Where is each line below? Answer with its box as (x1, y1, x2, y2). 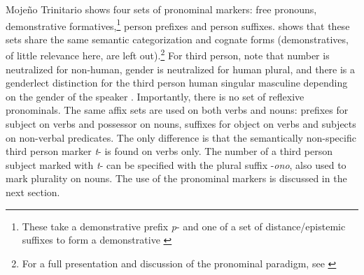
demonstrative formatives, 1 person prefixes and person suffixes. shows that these (6, 16, 350, 33)
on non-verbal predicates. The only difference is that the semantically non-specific (6, 130, 356, 144)
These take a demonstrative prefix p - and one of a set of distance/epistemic (22, 218, 346, 233)
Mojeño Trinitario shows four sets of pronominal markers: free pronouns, (6, 2, 317, 16)
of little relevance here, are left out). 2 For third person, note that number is (6, 46, 330, 63)
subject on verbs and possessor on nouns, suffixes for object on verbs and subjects (6, 117, 356, 131)
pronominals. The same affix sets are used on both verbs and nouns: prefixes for (6, 103, 349, 117)
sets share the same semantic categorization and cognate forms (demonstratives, (6, 31, 349, 46)
